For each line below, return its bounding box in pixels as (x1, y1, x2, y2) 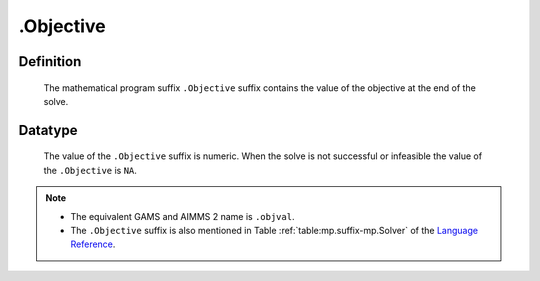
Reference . (70, 238, 116, 250)
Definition (18, 53, 82, 70)
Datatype (18, 121, 78, 139)
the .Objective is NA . (43, 164, 137, 176)
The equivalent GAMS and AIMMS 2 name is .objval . (70, 210, 295, 222)
